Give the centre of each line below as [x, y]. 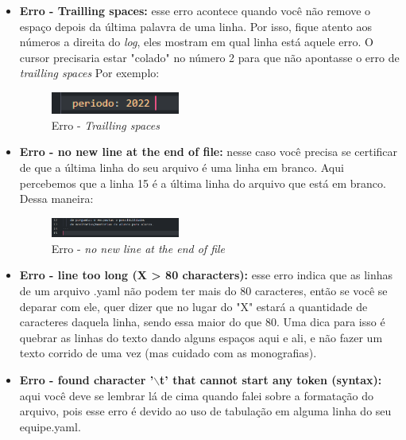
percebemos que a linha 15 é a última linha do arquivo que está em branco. [203, 183]
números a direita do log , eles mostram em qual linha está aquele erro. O [196, 42]
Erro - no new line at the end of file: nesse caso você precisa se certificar [209, 152]
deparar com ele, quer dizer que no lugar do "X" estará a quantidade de [193, 306]
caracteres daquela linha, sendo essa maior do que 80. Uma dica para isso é [202, 322]
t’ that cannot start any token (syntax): [271, 379]
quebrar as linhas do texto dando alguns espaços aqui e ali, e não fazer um [201, 337]
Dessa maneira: [56, 199]
